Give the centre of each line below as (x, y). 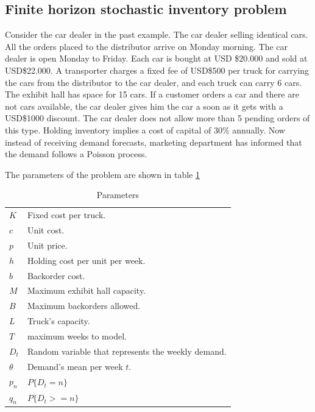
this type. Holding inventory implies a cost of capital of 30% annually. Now (145, 130)
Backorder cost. (56, 275)
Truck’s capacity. (58, 321)
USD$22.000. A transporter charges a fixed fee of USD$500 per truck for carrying (157, 70)
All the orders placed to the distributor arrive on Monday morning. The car (147, 46)
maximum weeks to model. (77, 336)
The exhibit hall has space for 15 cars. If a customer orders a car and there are (152, 94)
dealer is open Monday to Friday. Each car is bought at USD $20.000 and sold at (156, 58)
